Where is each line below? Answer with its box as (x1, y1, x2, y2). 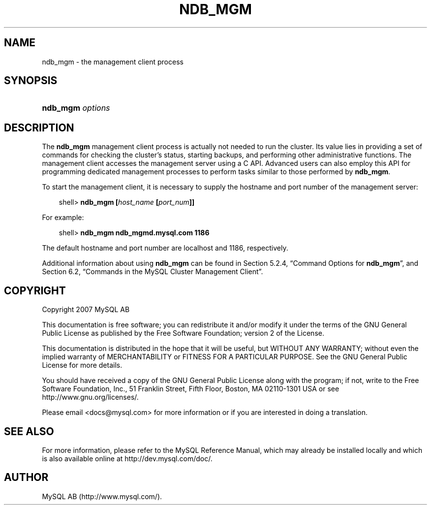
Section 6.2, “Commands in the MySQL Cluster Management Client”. (42, 267, 263, 276)
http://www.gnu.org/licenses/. (42, 393, 139, 402)
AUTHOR (4, 471, 49, 484)
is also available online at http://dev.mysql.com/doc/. (42, 454, 213, 463)
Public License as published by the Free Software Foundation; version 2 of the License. (42, 329, 324, 338)
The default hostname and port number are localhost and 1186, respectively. (42, 244, 288, 253)
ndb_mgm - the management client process (42, 57, 184, 66)
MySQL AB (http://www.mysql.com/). (42, 492, 162, 501)
